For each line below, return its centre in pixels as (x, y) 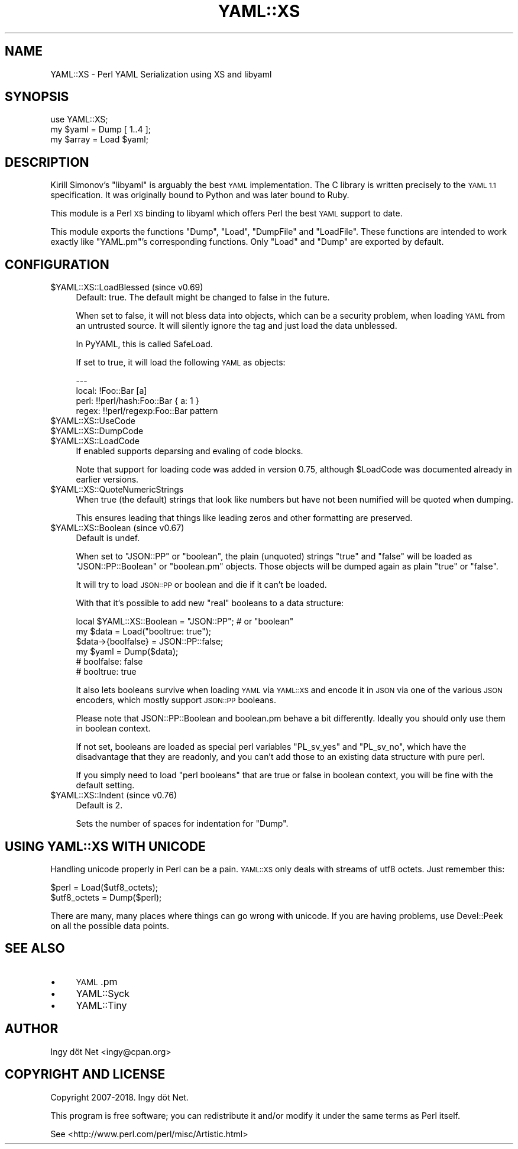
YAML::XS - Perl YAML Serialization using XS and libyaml (161, 74)
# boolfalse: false (109, 662)
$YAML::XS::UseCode (93, 421)
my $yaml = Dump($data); (127, 652)
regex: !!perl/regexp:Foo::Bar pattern (147, 411)
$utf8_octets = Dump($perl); (106, 897)
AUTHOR (32, 1029)
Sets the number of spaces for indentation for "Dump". (182, 824)
